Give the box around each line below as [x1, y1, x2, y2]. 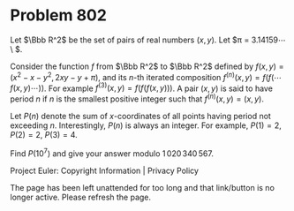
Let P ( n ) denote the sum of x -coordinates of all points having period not [10, 110, 272, 121]
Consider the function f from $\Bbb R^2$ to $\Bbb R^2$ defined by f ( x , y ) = [10, 61, 284, 72]
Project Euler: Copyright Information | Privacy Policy [10, 165, 200, 176]
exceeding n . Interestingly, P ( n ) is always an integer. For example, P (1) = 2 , [10, 120, 282, 131]
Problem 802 [10, 5, 107, 26]
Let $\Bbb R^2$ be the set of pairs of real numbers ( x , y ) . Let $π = [10, 34, 250, 45]
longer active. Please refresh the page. [10, 192, 152, 202]
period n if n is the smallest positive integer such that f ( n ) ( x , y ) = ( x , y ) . [10, 92, 264, 104]
